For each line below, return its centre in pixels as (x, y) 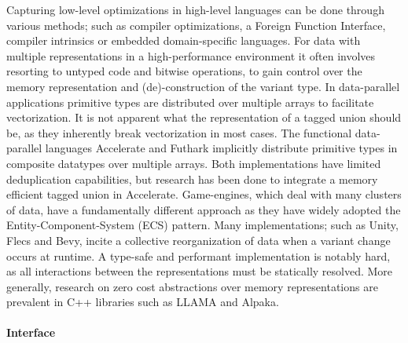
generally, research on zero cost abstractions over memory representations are (192, 286)
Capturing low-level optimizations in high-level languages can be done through (195, 9)
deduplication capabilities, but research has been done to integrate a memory (192, 179)
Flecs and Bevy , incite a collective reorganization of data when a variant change (198, 240)
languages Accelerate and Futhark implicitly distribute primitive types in (221, 148)
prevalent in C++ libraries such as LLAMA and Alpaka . (143, 302)
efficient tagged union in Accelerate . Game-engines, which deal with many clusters (204, 194)
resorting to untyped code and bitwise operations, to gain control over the (184, 71)
